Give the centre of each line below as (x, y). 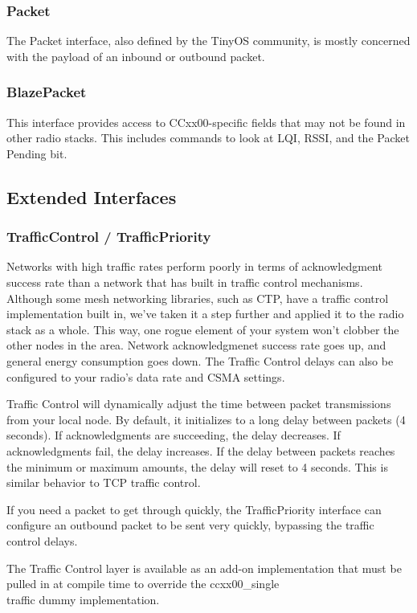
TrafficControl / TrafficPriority (109, 237)
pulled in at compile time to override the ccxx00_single (143, 584)
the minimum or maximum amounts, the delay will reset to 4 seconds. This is (197, 466)
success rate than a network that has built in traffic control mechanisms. (185, 282)
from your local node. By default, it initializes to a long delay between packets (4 (206, 419)
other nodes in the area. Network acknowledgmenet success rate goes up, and (196, 345)
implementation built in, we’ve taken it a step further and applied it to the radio (205, 314)
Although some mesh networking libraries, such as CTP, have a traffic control (198, 298)
